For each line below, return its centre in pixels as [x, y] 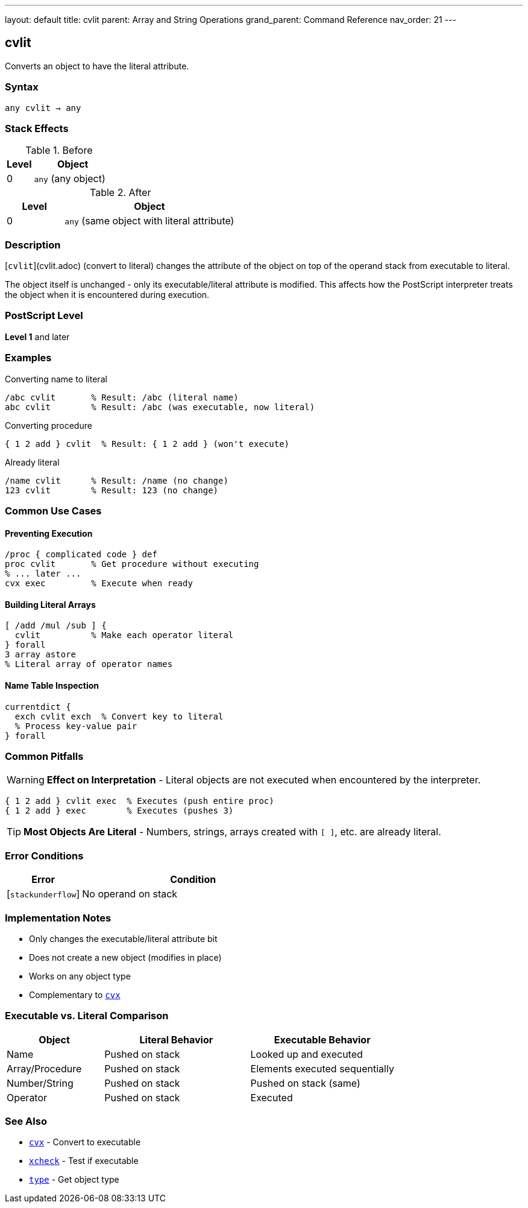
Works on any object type [80, 976]
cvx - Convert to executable [85, 1142]
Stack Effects [37, 128]
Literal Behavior [176, 1039]
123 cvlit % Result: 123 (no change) [112, 490]
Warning [26, 780]
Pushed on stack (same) [305, 1083]
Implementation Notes [58, 918]
